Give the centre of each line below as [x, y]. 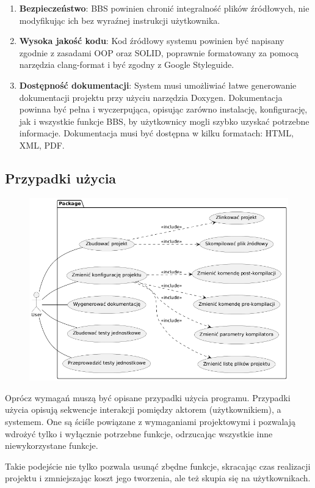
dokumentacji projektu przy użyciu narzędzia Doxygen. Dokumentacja [151, 97]
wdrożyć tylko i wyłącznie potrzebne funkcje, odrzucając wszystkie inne [139, 433]
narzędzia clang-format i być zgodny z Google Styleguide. [127, 65]
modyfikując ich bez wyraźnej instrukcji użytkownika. [120, 20]
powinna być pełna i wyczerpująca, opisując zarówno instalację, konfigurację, [163, 109]
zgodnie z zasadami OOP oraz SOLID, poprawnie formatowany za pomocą [159, 52]
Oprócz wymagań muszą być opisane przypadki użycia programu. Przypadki [148, 397]
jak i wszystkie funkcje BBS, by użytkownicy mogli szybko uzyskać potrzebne [164, 121]
